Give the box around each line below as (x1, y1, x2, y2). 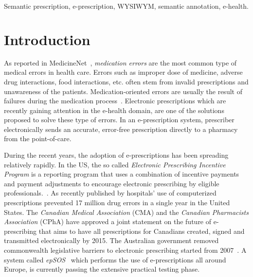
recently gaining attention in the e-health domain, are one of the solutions (4, 105, 224, 115)
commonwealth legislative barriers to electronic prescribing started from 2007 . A (4, 245, 247, 255)
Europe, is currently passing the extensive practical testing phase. (4, 264, 200, 274)
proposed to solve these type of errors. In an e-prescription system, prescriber (4, 114, 235, 125)
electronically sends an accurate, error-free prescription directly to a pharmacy (4, 124, 238, 134)
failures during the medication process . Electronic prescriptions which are (4, 96, 226, 106)
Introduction (4, 29, 90, 49)
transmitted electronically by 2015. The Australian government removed (4, 235, 219, 245)
